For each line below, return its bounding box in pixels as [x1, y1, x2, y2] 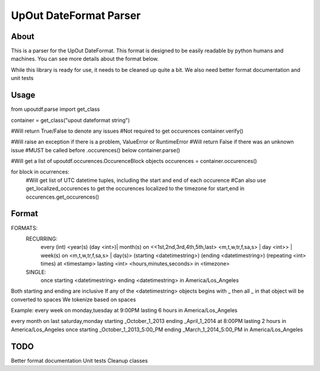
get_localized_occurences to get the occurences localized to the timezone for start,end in [25, 185, 245, 192]
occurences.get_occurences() [25, 193, 100, 200]
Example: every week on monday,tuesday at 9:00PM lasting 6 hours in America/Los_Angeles [11, 307, 238, 314]
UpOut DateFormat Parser [11, 9, 141, 22]
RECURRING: [25, 235, 57, 242]
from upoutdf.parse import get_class [11, 105, 100, 113]
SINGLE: [25, 268, 47, 276]
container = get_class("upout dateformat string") [11, 116, 130, 124]
